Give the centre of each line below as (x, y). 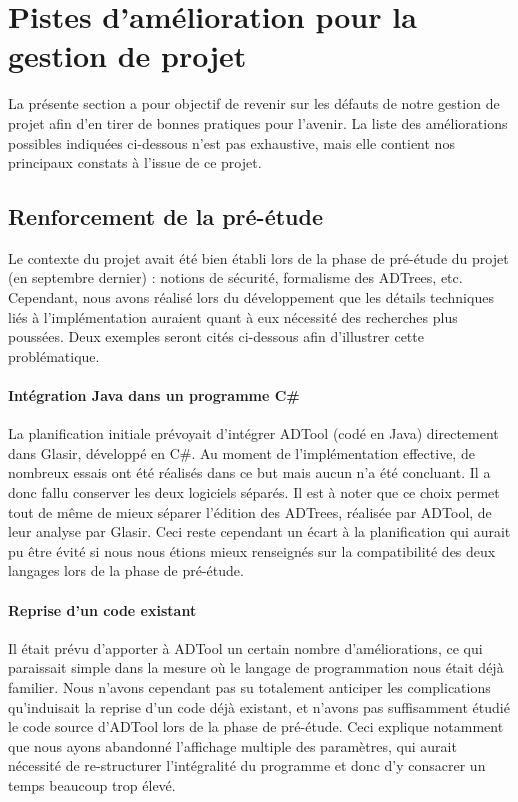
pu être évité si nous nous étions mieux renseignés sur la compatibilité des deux (252, 550)
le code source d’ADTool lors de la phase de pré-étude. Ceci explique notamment (256, 726)
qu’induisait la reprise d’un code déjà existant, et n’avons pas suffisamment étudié (259, 706)
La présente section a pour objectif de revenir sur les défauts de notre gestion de (254, 103)
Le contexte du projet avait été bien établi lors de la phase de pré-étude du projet (258, 257)
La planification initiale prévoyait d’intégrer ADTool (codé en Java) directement (253, 433)
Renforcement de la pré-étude (166, 216)
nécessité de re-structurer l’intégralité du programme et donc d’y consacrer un (247, 765)
